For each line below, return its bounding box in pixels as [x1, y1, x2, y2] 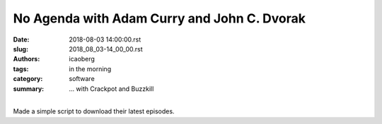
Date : [13, 35, 30, 44]
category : [13, 75, 43, 83]
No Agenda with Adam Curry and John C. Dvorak [13, 11, 306, 26]
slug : [13, 44, 28, 53]
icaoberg [69, 55, 95, 63]
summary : [13, 85, 45, 93]
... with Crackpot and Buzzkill [69, 85, 154, 93]
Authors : [13, 55, 40, 63]
